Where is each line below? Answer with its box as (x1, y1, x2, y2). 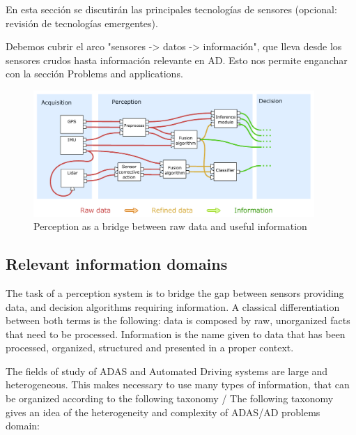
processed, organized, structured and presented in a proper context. (6, 340, 294, 355)
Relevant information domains (6, 253, 228, 275)
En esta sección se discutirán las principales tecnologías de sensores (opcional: (6, 2, 337, 16)
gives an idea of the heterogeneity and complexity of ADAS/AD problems (6, 404, 320, 419)
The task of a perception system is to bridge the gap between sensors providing (6, 285, 344, 300)
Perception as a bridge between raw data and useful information (33, 219, 307, 234)
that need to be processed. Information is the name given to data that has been (6, 326, 346, 341)
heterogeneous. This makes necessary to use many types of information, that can (6, 377, 350, 392)
